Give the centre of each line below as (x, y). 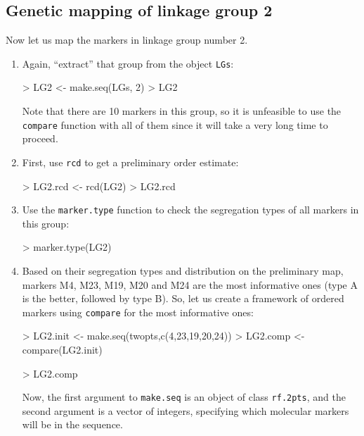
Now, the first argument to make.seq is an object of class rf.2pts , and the (184, 397)
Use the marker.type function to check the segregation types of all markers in (190, 210)
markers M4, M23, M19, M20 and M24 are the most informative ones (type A (190, 284)
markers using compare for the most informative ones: (138, 312)
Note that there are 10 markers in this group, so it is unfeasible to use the (182, 111)
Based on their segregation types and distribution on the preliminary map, (183, 270)
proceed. (40, 138)
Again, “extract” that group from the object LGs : (128, 63)
